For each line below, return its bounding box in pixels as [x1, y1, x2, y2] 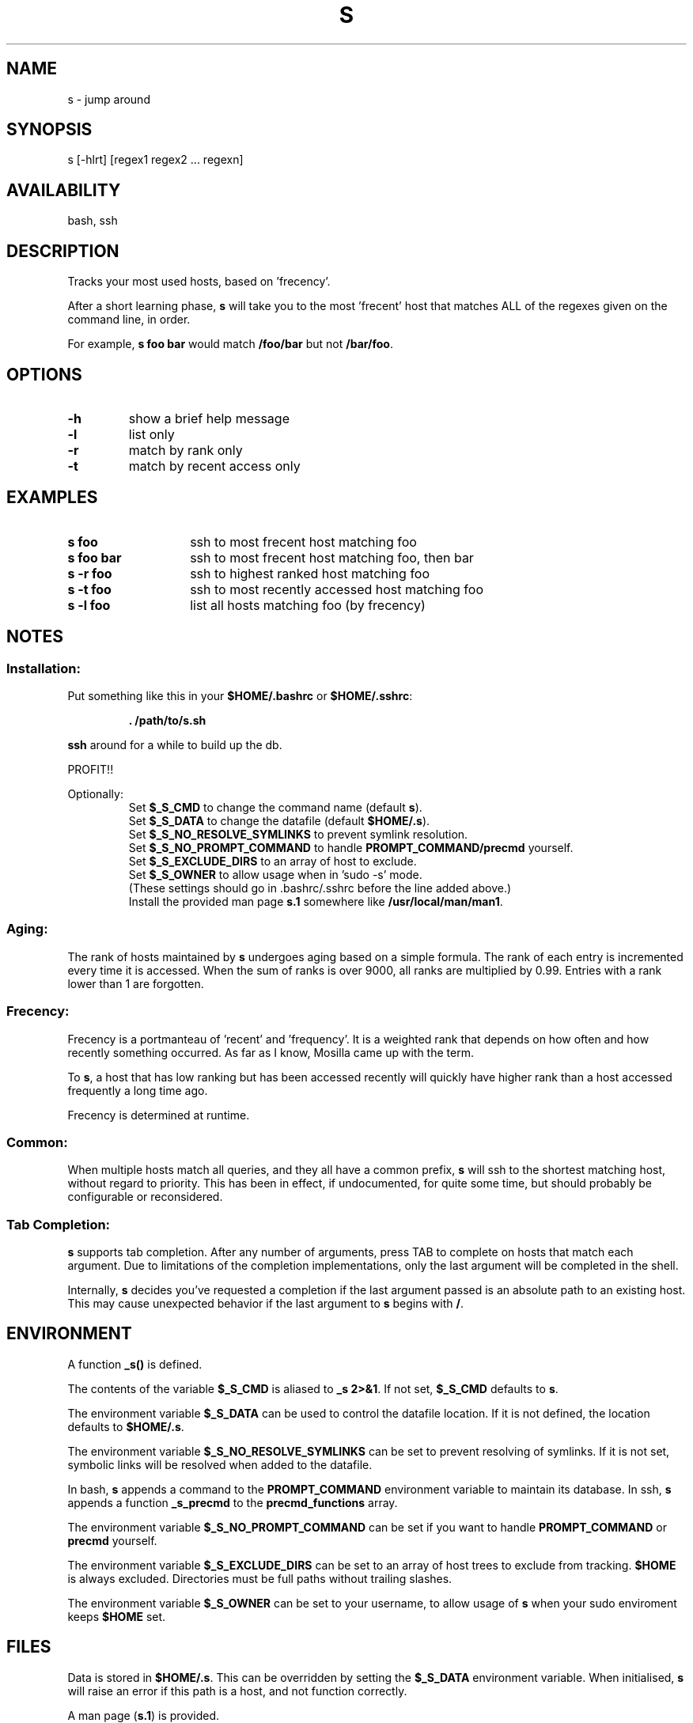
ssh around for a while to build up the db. [67, 738, 282, 752]
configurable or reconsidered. [67, 1190, 223, 1204]
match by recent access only [128, 457, 301, 474]
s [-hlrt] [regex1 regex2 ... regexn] [67, 153, 244, 167]
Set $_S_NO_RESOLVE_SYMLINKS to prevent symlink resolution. [128, 827, 468, 842]
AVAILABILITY [6, 180, 121, 200]
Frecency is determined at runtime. [67, 1108, 250, 1122]
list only [128, 426, 175, 442]
